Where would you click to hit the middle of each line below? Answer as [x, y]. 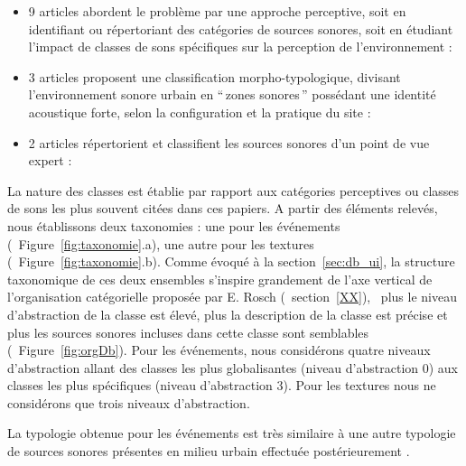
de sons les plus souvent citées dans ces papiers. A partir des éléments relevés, [223, 208]
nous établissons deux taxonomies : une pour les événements [174, 225]
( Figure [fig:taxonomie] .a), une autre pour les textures [161, 243]
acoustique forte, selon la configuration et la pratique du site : [200, 112]
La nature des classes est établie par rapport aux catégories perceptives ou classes [233, 190]
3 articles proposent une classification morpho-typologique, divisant [214, 76]
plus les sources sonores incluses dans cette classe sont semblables [188, 332]
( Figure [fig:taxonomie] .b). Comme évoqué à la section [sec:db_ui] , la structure [231, 261]
